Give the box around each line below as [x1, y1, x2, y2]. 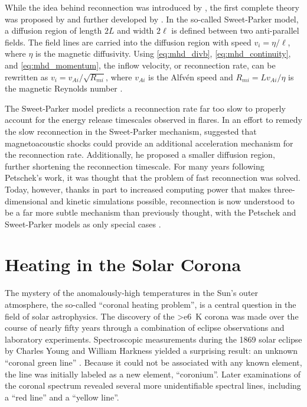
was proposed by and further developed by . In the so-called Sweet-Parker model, [5, 12, 299, 25]
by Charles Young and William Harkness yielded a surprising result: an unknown [5, 344, 298, 357]
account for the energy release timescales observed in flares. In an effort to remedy [5, 113, 302, 126]
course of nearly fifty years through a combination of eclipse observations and [5, 321, 285, 334]
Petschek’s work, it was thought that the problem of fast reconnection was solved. [5, 171, 301, 184]
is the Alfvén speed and [148, 70, 233, 83]
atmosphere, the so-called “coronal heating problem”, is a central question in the [5, 298, 296, 310]
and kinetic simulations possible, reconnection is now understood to [50, 194, 295, 207]
